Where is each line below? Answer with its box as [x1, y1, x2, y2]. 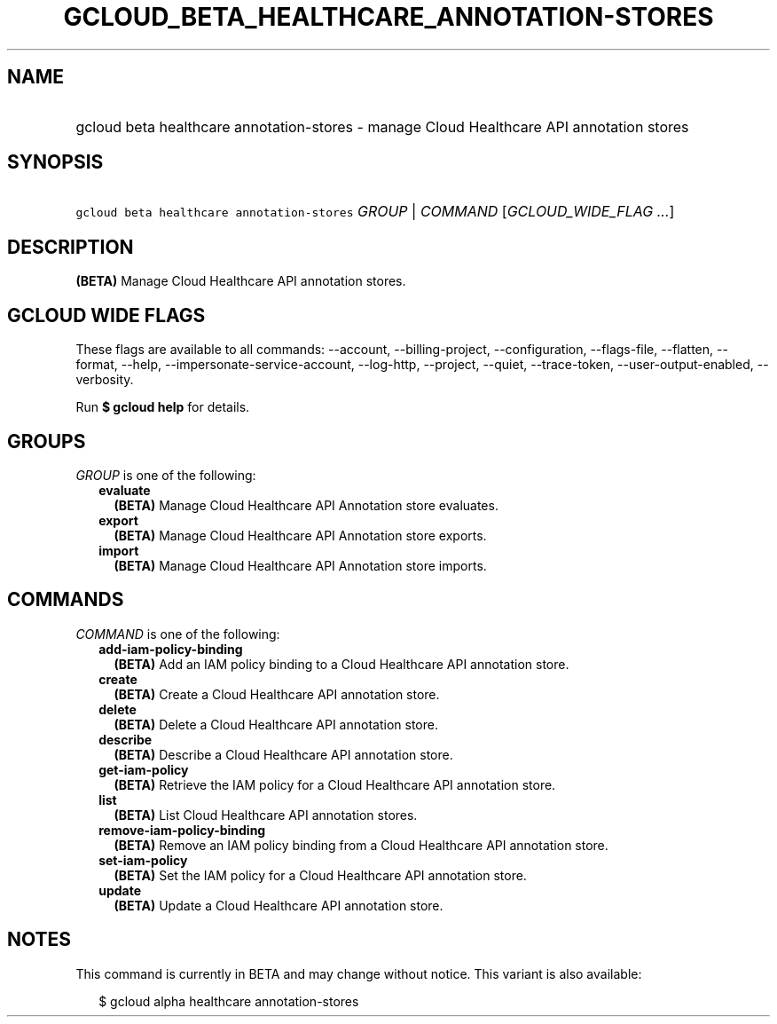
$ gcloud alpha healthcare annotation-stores [98, 993, 359, 1009]
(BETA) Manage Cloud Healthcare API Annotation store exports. [114, 527, 487, 543]
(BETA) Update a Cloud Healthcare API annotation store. [114, 897, 443, 913]
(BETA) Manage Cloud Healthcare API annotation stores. [75, 273, 406, 289]
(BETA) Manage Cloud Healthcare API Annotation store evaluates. [114, 497, 498, 513]
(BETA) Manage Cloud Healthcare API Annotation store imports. [114, 557, 487, 573]
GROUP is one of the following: [75, 467, 256, 483]
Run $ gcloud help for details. [75, 399, 250, 415]
